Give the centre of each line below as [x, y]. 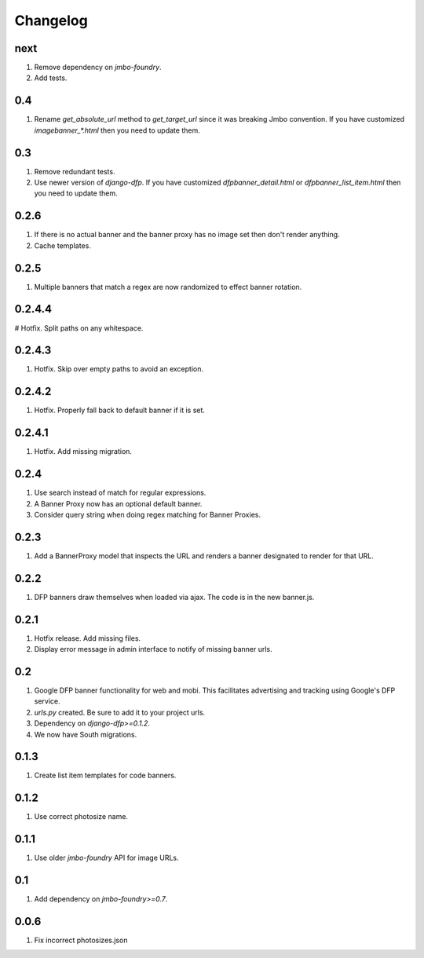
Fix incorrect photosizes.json [81, 940]
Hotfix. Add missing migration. [83, 452]
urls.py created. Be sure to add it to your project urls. [120, 712]
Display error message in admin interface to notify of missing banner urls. [153, 649]
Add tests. [51, 78]
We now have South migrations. [86, 734]
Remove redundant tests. [75, 171]
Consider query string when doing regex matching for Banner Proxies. [147, 514]
